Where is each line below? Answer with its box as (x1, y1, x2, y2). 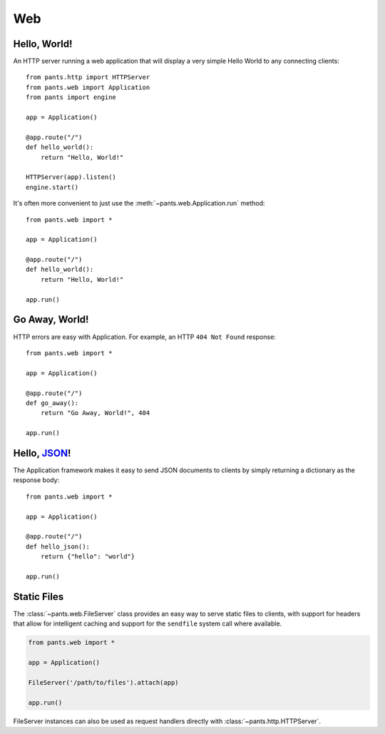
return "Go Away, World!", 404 (40, 409, 150, 417)
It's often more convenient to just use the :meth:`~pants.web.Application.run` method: (13, 199, 265, 208)
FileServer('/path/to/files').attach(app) (28, 678, 179, 686)
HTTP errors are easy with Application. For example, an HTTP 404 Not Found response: (13, 332, 276, 341)
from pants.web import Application (26, 83, 150, 91)
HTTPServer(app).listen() (26, 173, 117, 181)
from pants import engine (26, 93, 117, 101)
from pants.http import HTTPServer (26, 73, 150, 81)
